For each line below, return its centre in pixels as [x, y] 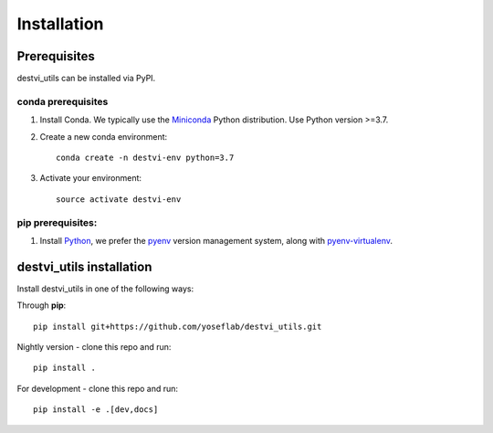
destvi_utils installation [84, 266]
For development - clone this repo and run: [97, 388]
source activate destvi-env [119, 199]
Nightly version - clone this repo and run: [94, 346]
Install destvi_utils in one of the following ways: [105, 289]
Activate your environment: [90, 178]
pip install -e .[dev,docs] [96, 410]
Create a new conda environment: [104, 136]
